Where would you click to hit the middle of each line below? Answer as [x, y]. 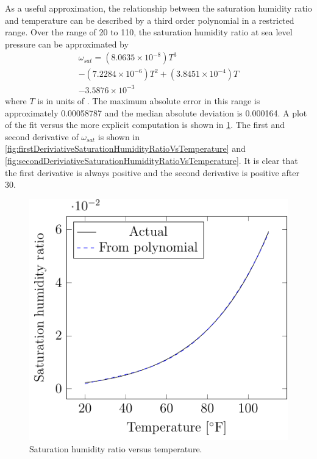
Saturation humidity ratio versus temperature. [116, 448]
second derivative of [42, 136]
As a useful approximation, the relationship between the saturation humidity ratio [158, 8]
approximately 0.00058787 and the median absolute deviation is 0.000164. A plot [156, 112]
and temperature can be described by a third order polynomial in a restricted [150, 20]
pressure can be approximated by [67, 44]
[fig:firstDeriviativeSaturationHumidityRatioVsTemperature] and [125, 148]
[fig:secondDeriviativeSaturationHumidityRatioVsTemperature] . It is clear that [151, 160]
